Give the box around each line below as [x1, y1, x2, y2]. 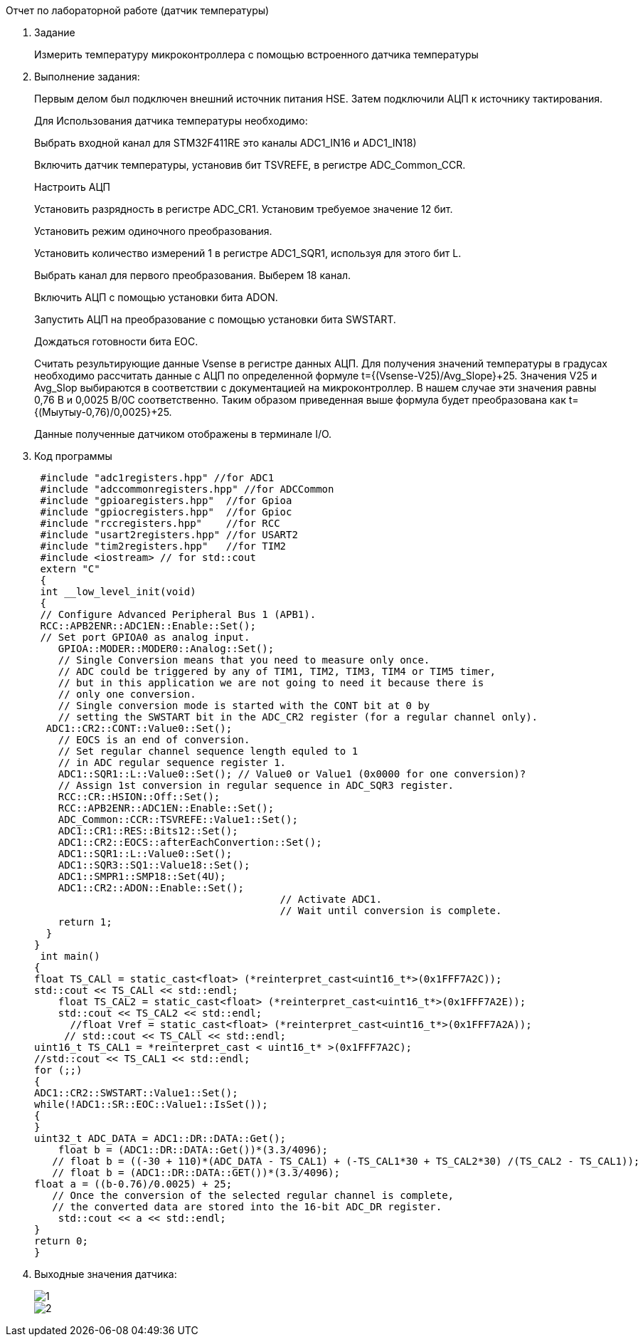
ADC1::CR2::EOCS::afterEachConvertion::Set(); [58, 837, 322, 848]
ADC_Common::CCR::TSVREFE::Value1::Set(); [58, 814, 298, 825]
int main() [40, 950, 100, 962]
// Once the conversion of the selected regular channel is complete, [52, 1190, 455, 1201]
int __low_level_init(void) [40, 586, 196, 597]
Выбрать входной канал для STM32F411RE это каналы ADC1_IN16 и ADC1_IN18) [34, 137, 417, 149]
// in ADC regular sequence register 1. [58, 757, 287, 768]
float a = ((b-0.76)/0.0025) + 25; [34, 1178, 233, 1190]
